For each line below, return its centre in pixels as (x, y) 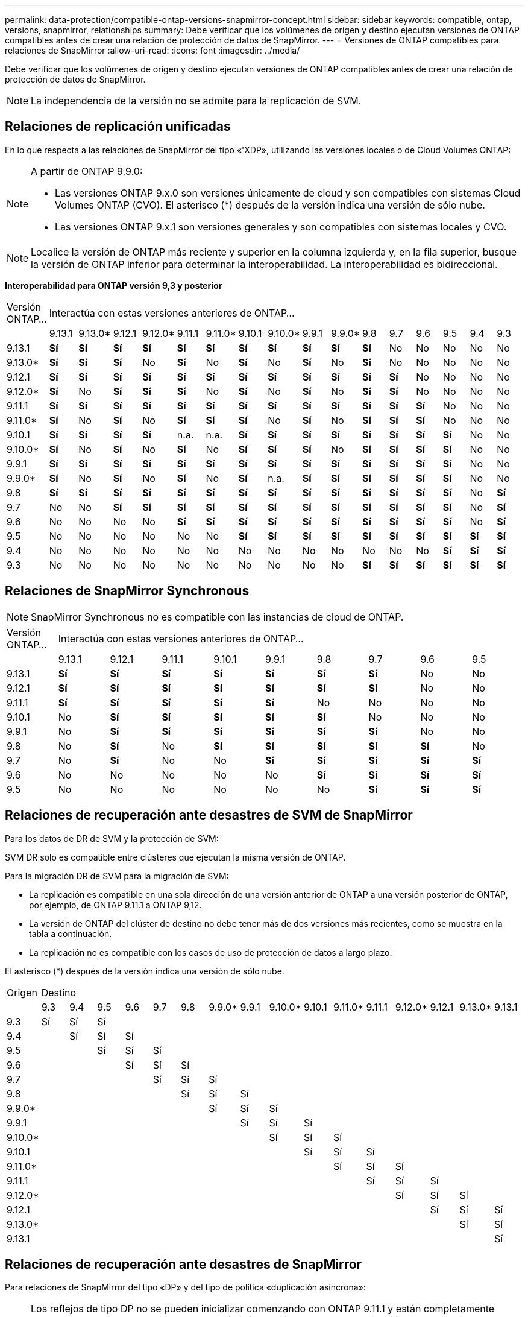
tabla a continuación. (71, 933)
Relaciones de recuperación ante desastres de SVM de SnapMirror (209, 815)
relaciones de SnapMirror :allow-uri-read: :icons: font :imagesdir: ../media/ (152, 50)
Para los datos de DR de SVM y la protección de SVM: (112, 838)
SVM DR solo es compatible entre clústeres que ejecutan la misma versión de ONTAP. (175, 857)
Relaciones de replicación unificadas (118, 127)
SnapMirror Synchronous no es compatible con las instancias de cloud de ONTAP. (217, 617)
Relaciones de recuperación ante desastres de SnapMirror (184, 1264)
